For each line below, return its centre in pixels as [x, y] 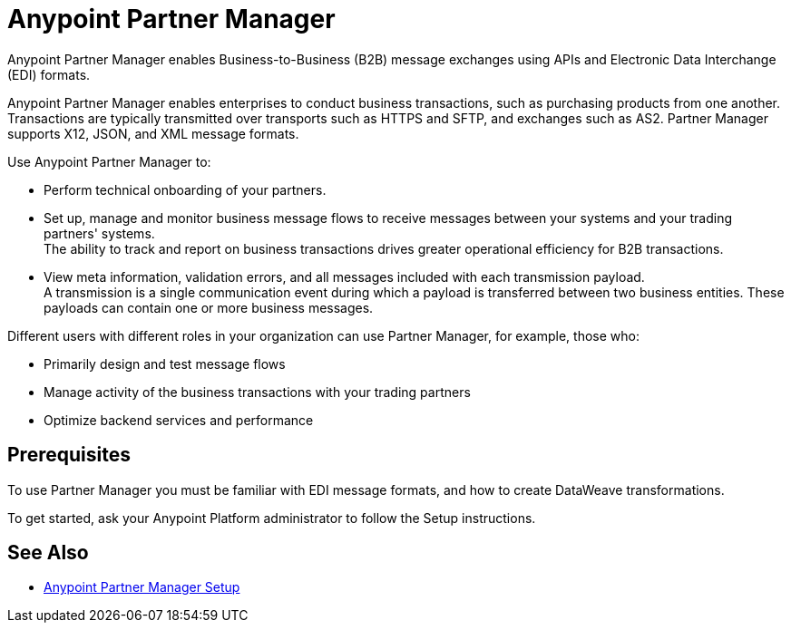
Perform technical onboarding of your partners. [185, 189]
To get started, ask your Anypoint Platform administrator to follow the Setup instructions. [272, 518]
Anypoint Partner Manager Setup [142, 587]
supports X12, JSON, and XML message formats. [153, 133]
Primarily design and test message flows [165, 363]
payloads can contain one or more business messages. [209, 307]
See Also [48, 553]
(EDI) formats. [49, 74]
